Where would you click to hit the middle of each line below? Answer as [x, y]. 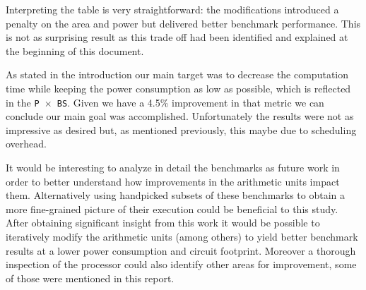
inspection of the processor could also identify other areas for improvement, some [181, 264]
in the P [23, 102]
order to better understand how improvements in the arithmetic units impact [173, 181]
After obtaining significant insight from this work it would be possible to [163, 223]
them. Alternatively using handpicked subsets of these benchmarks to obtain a [176, 195]
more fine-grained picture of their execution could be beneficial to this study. [172, 209]
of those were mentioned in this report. [90, 278]
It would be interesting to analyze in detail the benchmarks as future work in [173, 167]
